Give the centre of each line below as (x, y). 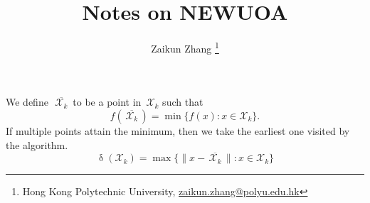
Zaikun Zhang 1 (185, 47)
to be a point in (107, 102)
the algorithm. (37, 144)
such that (183, 102)
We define (27, 102)
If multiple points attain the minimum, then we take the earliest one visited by (178, 130)
